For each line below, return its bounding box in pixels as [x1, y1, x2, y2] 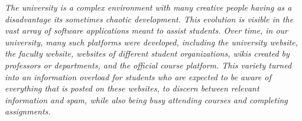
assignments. [5, 105, 51, 117]
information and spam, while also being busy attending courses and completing [5, 93, 288, 106]
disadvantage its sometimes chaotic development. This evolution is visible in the [5, 12, 294, 25]
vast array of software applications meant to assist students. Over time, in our [5, 24, 288, 37]
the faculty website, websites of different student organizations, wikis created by [5, 47, 290, 60]
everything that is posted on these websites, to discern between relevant [5, 82, 259, 94]
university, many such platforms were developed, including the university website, [5, 35, 298, 48]
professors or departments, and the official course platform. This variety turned [5, 58, 292, 71]
